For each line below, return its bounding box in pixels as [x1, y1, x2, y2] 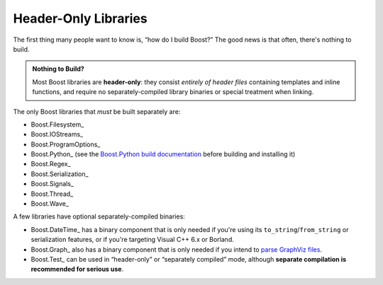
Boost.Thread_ [30, 190, 74, 198]
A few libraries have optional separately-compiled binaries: [13, 212, 186, 221]
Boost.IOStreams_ [30, 130, 84, 139]
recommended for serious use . [30, 265, 124, 274]
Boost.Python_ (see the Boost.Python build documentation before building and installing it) [30, 150, 296, 158]
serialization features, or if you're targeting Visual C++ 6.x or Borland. [30, 235, 234, 244]
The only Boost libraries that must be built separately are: [13, 107, 181, 116]
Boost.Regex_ [30, 160, 71, 168]
